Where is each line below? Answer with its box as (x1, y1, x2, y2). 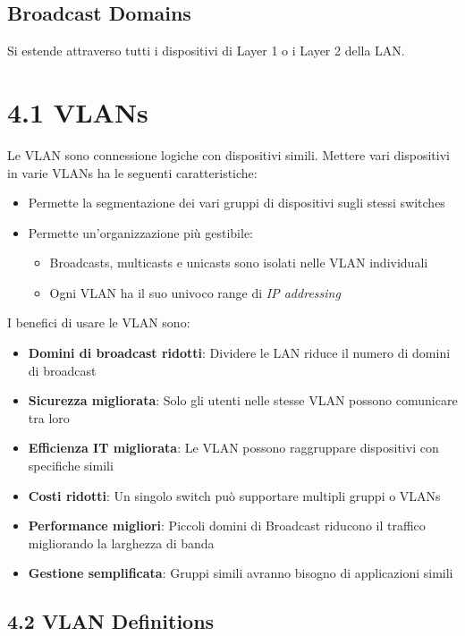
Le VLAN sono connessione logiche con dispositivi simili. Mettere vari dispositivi (7, 145, 450, 164)
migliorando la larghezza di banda (28, 533, 215, 552)
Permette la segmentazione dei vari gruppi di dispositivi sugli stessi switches (28, 193, 445, 212)
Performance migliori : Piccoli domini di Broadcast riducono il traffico (28, 516, 426, 535)
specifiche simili (28, 456, 114, 475)
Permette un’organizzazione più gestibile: (28, 223, 253, 242)
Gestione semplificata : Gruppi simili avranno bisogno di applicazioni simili (28, 564, 453, 582)
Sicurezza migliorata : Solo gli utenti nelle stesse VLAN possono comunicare (28, 391, 458, 410)
